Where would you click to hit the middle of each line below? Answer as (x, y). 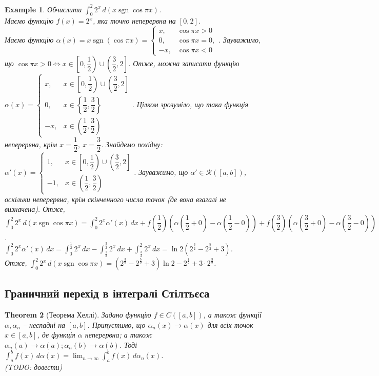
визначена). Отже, (35, 209)
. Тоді (128, 344)
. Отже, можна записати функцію (184, 63)
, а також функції (232, 315)
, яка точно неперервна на (134, 21)
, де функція (56, 335)
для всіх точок (230, 324)
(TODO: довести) (34, 367)
